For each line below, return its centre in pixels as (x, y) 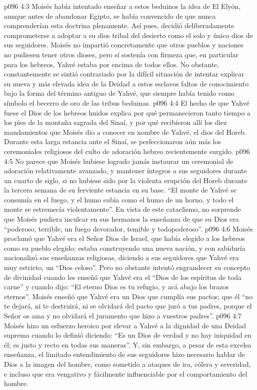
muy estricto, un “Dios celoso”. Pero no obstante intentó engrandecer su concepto (127, 267)
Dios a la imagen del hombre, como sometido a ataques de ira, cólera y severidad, (128, 364)
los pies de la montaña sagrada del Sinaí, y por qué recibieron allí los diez (115, 122)
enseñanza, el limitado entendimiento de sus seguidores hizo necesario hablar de (125, 354)
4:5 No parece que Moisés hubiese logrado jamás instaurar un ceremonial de (119, 161)
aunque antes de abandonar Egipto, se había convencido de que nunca (110, 16)
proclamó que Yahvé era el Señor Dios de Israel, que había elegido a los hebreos (125, 238)
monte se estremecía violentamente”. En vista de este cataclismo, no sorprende (123, 209)
